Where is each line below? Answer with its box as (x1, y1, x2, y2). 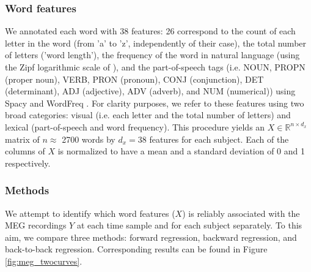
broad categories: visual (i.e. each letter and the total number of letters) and (5, 108, 291, 121)
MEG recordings (5, 219, 67, 232)
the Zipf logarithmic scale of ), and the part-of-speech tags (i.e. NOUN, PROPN (5, 61, 306, 73)
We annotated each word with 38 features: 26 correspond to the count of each (5, 25, 296, 37)
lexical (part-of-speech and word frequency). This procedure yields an (5, 120, 265, 133)
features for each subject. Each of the (149, 132, 289, 145)
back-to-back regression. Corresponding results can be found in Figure (5, 243, 268, 255)
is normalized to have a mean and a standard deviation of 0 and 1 (57, 145, 306, 157)
